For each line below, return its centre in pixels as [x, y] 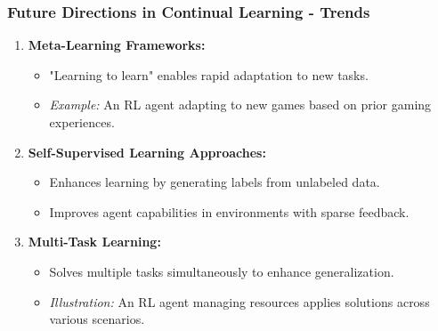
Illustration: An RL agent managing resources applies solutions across [239, 301]
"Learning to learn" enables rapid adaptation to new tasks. [209, 74]
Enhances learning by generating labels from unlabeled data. [215, 182]
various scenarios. [97, 319]
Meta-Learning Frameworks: [117, 45]
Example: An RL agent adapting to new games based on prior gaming [240, 105]
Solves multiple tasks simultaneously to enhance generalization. [222, 271]
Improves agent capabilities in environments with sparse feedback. [229, 211]
